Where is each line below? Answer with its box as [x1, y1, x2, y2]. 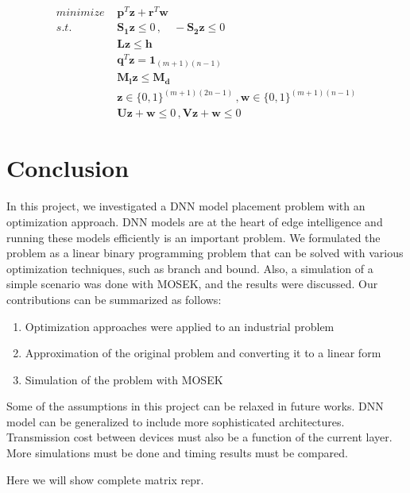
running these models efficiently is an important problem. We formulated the [6, 229, 381, 245]
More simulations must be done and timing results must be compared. [6, 445, 348, 461]
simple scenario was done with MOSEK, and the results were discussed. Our [6, 275, 378, 292]
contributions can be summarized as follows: [6, 291, 222, 307]
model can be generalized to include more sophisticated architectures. [6, 413, 345, 429]
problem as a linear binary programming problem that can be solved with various [6, 245, 404, 261]
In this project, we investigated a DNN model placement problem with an [6, 198, 366, 214]
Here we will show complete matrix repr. [6, 471, 204, 487]
